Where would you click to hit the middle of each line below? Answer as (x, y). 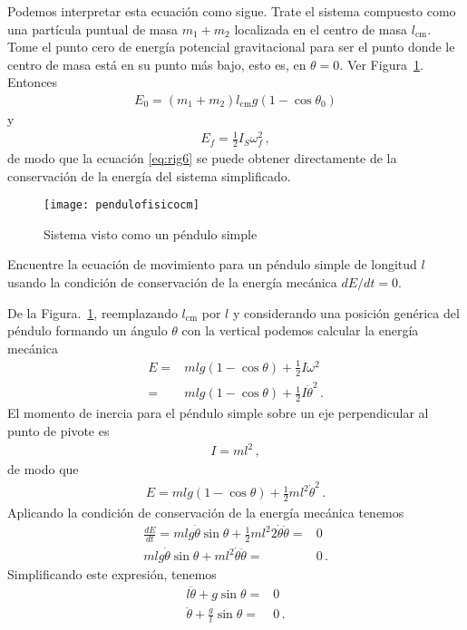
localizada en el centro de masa (321, 29)
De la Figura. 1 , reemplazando (92, 312)
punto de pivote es (58, 430)
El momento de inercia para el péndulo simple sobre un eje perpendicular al (218, 413)
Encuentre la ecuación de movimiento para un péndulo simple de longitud (212, 264)
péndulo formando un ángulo (88, 330)
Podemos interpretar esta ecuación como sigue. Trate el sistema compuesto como (232, 11)
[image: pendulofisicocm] (122, 205)
